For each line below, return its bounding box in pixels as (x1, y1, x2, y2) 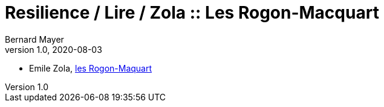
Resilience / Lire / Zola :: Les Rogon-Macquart (5, 2, 379, 23)
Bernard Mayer (5, 34, 64, 44)
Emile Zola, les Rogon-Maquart (29, 63, 152, 73)
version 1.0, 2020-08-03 (5, 44, 102, 55)
